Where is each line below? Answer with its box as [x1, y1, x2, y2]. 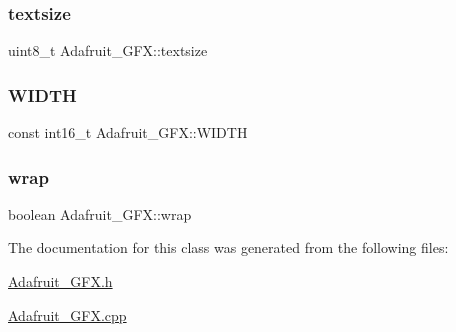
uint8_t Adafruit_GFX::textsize [8, 40, 208, 61]
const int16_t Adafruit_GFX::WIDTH [8, 122, 248, 143]
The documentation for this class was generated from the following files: [8, 237, 449, 258]
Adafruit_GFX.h [8, 271, 113, 292]
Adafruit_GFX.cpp [8, 304, 127, 325]
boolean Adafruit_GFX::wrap [8, 203, 192, 224]
